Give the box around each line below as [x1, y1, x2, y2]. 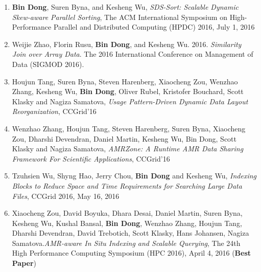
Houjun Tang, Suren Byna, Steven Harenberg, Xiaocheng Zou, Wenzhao [12, 76, 238, 86]
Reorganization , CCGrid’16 [12, 106, 97, 117]
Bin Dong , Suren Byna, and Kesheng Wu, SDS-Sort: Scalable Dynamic [12, 2, 239, 12]
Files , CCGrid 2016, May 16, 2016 [12, 190, 120, 201]
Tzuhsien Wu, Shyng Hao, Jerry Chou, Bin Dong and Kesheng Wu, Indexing [12, 170, 257, 181]
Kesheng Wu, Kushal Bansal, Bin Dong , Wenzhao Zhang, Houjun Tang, [12, 217, 242, 228]
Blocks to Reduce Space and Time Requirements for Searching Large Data [12, 180, 242, 191]
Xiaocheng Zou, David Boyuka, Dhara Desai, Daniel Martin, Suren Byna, [12, 208, 243, 218]
